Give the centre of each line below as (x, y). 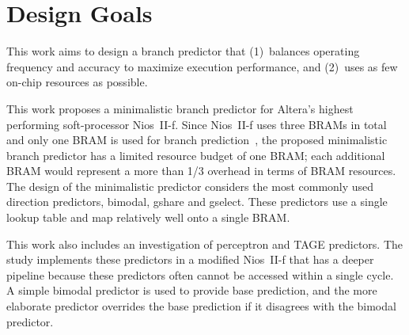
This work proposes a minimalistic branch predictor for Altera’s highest (180, 108)
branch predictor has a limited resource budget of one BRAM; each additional (196, 155)
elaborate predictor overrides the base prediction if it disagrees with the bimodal (201, 306)
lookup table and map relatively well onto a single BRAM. (148, 217)
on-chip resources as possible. (77, 82)
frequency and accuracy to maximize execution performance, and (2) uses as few (202, 66)
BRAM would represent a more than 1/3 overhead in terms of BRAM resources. (201, 171)
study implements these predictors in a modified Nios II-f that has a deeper (190, 259)
